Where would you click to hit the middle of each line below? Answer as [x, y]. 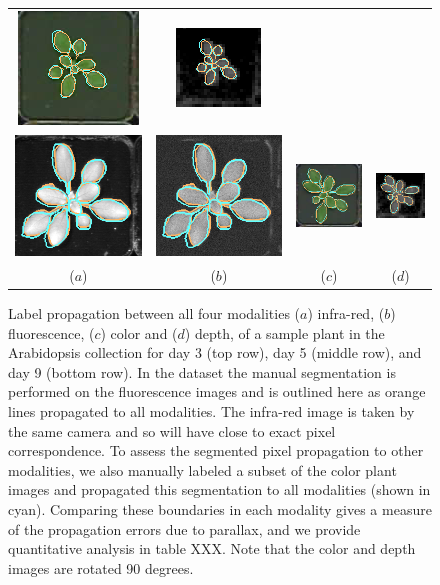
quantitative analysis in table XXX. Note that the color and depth [212, 548]
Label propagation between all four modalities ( [154, 313]
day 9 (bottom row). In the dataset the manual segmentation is [202, 371]
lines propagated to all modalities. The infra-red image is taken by [211, 411]
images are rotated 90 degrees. [101, 567]
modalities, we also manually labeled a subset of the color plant [202, 469]
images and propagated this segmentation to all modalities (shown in [219, 489]
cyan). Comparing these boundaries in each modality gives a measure [220, 509]
